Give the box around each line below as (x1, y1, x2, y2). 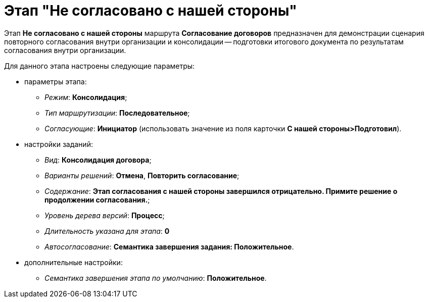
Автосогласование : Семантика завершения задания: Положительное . (44, 242, 294, 251)
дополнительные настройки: (24, 258, 123, 267)
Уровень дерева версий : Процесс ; (44, 211, 165, 220)
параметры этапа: (24, 77, 87, 86)
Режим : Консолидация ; (44, 92, 127, 102)
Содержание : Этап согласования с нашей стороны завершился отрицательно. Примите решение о (44, 186, 398, 195)
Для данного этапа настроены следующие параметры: (4, 61, 195, 70)
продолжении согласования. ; (44, 195, 150, 204)
